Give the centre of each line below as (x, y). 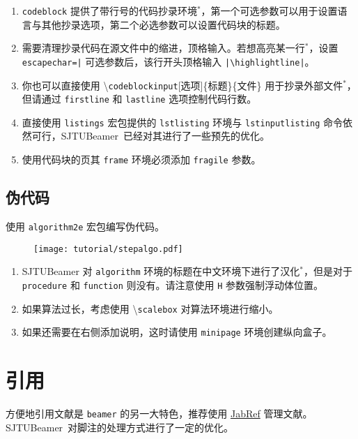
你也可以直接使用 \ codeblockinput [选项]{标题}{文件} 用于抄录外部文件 (182, 85)
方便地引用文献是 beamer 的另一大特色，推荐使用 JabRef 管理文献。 (159, 413)
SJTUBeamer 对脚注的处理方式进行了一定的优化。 (120, 427)
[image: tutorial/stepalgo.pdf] (108, 249)
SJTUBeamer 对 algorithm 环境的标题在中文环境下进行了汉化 (161, 271)
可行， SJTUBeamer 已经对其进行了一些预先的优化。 (150, 136)
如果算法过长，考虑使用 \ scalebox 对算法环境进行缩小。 (150, 308)
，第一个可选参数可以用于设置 (269, 10)
